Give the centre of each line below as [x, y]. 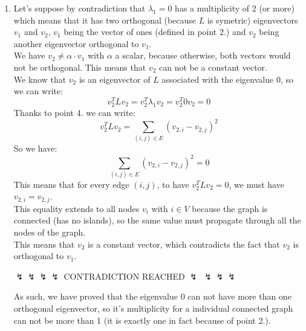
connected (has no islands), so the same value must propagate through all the [157, 220]
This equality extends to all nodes [76, 208]
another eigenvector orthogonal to [76, 43]
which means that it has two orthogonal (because [105, 20]
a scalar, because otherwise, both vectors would [203, 55]
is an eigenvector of [115, 79]
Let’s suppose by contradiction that [80, 8]
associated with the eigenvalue [218, 79]
